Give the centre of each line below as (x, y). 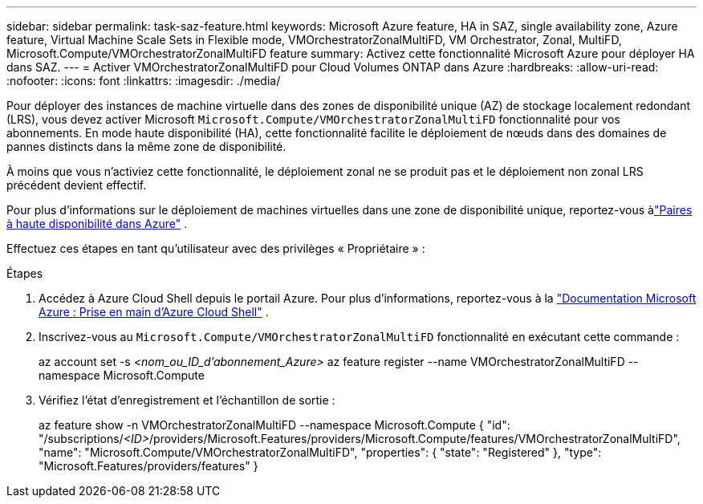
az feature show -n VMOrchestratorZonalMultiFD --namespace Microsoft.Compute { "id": (274, 425)
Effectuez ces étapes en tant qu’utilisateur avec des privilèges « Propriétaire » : (216, 248)
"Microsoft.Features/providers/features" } (148, 466)
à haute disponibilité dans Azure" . (97, 224)
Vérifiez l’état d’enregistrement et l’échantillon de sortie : (187, 400)
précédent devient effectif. (77, 185)
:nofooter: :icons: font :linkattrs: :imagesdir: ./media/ (144, 81)
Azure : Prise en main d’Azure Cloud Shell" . (154, 312)
